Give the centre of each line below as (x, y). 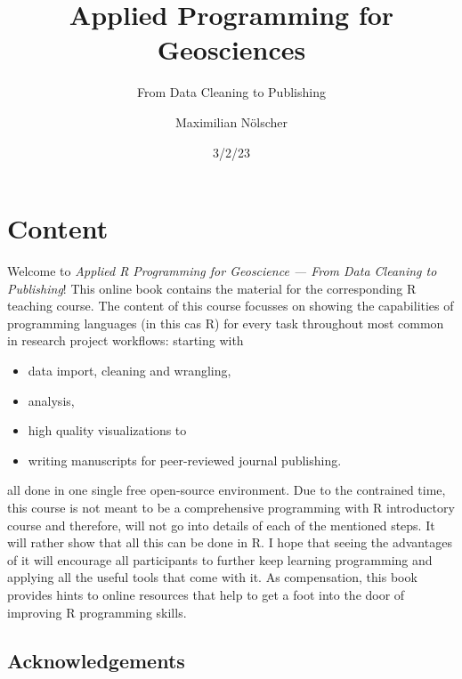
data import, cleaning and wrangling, (130, 370)
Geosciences (231, 49)
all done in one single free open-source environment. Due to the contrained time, (227, 490)
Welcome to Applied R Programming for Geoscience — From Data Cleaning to (222, 271)
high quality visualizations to (107, 430)
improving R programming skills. (97, 612)
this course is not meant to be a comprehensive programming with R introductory (231, 507)
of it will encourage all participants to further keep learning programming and (220, 559)
